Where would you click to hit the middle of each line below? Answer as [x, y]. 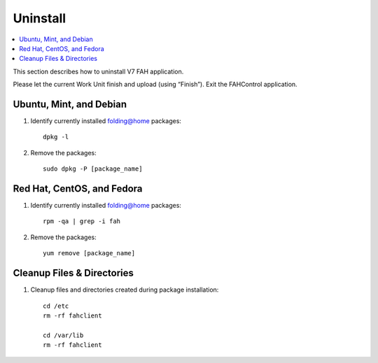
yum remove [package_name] [89, 253]
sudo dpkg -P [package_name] [93, 169]
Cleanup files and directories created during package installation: [125, 290]
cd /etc [56, 306]
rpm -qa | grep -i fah [82, 221]
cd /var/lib [63, 335]
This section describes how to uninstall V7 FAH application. [98, 71]
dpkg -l [56, 137]
